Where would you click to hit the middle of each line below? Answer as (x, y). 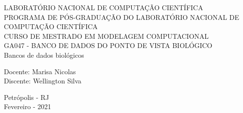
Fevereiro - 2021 (28, 106)
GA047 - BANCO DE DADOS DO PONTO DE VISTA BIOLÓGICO (108, 45)
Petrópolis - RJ (27, 97)
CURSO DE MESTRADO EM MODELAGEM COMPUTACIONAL (106, 36)
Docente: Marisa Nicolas (40, 71)
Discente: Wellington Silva (43, 81)
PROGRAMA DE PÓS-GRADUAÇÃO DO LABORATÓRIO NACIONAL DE (121, 17)
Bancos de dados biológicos (44, 55)
